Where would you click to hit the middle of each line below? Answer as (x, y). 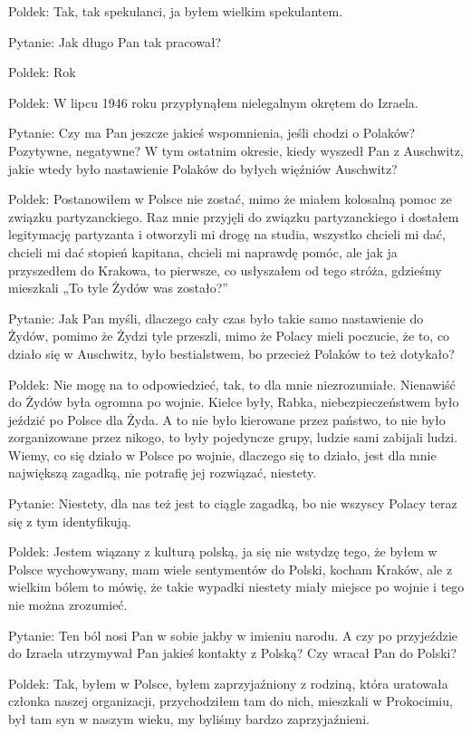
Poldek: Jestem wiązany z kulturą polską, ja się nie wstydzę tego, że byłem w (223, 551)
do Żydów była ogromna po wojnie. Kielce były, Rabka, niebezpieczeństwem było (234, 402)
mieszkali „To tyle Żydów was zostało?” (118, 288)
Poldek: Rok (42, 72)
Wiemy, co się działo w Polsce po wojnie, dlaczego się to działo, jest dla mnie (222, 454)
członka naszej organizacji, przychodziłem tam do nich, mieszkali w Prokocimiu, (231, 701)
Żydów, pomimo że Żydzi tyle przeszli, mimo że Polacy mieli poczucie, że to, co (229, 336)
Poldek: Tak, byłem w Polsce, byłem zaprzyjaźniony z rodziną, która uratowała (228, 683)
